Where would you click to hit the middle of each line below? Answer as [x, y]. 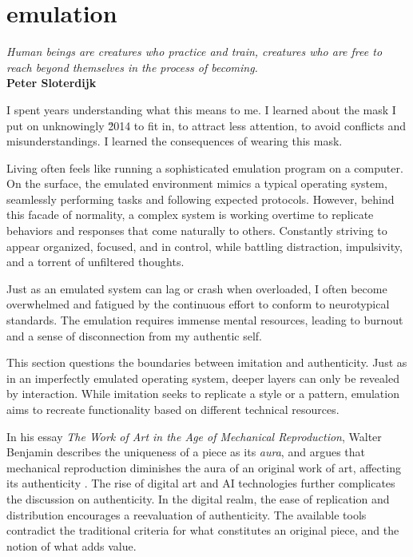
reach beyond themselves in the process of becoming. [132, 67]
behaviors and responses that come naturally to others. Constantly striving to [197, 231]
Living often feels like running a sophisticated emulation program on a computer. [205, 167]
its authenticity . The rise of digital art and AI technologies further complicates [201, 483]
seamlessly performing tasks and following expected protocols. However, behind [201, 199]
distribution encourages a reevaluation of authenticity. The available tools [187, 514]
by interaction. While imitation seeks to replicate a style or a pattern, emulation [203, 394]
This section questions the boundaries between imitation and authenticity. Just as [207, 362]
